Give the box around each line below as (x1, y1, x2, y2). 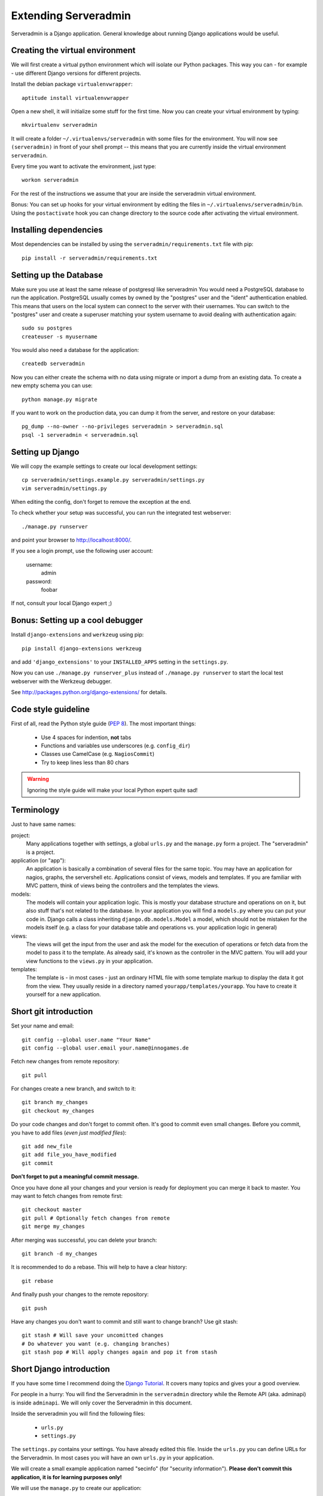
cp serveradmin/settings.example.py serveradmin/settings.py (22, 476, 205, 484)
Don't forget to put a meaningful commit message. (11, 1173, 139, 1180)
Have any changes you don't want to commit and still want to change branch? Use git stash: (11, 1318, 238, 1325)
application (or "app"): (11, 856, 66, 864)
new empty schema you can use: (11, 382, 93, 389)
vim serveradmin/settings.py (22, 485, 107, 492)
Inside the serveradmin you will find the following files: (11, 1410, 146, 1418)
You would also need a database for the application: (11, 346, 139, 354)
